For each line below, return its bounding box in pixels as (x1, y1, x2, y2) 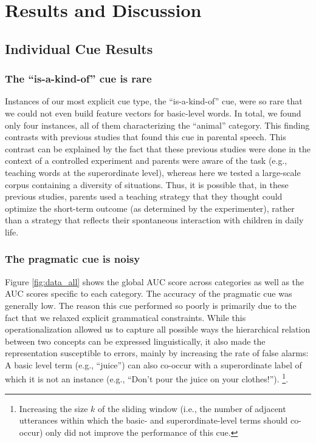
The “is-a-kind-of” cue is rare (5, 71, 152, 86)
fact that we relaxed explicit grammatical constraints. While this (5, 311, 246, 323)
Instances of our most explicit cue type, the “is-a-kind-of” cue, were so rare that (5, 95, 303, 107)
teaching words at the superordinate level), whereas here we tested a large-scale (5, 166, 301, 178)
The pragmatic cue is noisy (5, 251, 140, 266)
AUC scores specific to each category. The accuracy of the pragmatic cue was (5, 287, 292, 300)
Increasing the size (19, 402, 88, 414)
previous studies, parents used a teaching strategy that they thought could (5, 190, 283, 203)
